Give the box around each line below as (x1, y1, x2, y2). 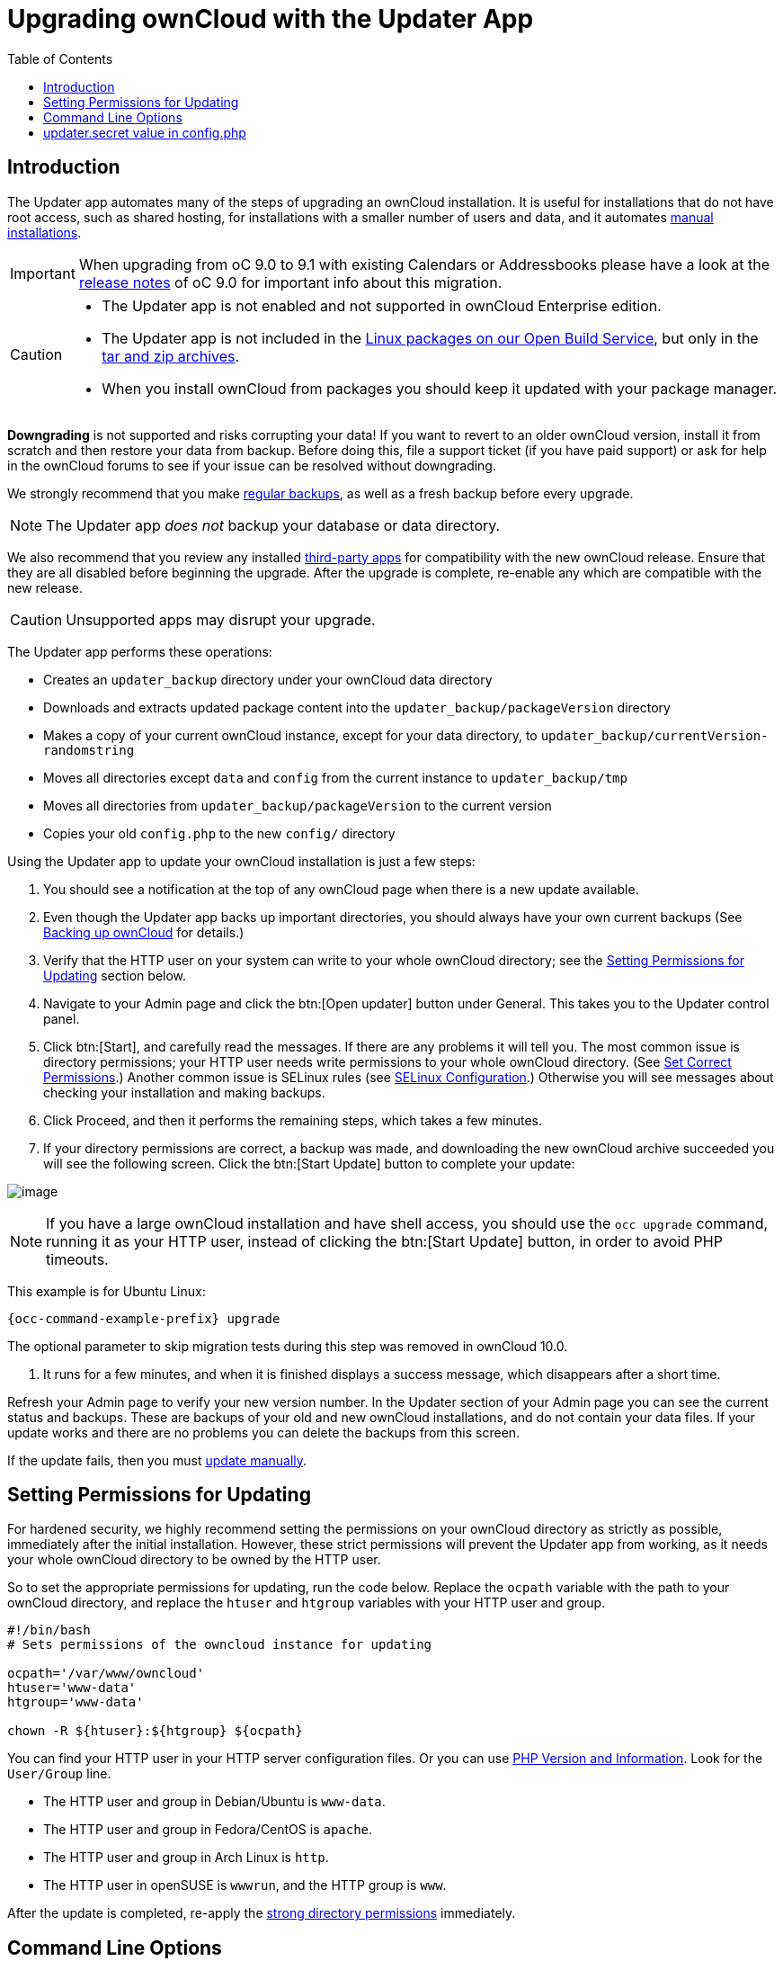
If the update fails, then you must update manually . (7, 1452, 307, 1468)
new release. (7, 579, 83, 595)
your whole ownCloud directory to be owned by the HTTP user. (7, 1552, 381, 1568)
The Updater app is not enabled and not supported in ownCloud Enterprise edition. (102, 296, 662, 315)
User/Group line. (7, 1766, 111, 1782)
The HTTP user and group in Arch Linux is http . (43, 1849, 329, 1866)
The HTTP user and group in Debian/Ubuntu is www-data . (43, 1794, 386, 1810)
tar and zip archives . (102, 346, 240, 365)
